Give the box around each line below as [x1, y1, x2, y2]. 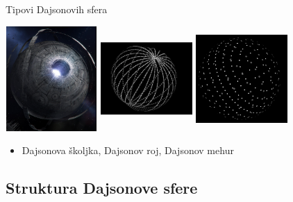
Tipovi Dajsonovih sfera [6, 2, 108, 16]
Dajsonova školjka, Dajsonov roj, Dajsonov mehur [22, 143, 234, 158]
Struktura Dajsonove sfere [6, 177, 198, 199]
